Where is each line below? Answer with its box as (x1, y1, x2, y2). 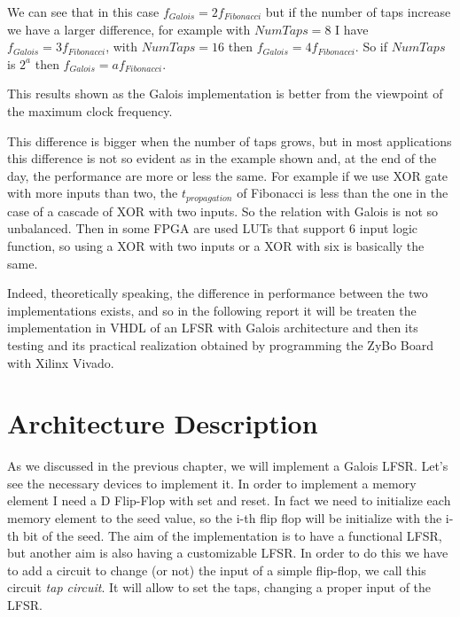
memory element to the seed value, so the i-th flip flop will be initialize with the (7, 509, 442, 527)
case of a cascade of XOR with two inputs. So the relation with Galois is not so (7, 201, 439, 220)
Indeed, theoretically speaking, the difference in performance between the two (7, 284, 428, 302)
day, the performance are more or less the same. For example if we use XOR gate (7, 166, 448, 184)
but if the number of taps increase (265, 3, 451, 20)
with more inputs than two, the (7, 184, 178, 202)
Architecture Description (7, 405, 318, 441)
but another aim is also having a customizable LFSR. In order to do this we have (7, 543, 448, 562)
